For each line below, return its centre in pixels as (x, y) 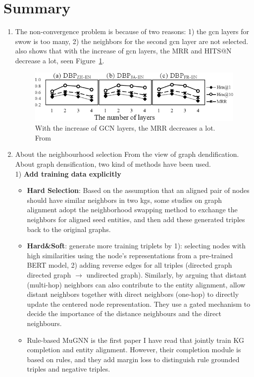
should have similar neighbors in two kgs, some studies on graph (125, 200)
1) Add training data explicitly (68, 173)
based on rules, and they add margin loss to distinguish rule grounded (133, 359)
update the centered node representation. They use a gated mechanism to (139, 304)
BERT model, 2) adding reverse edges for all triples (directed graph (129, 265)
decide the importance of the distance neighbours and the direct (124, 313)
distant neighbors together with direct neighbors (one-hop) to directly (133, 294)
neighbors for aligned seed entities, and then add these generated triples (136, 219)
